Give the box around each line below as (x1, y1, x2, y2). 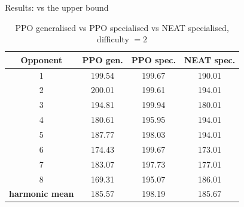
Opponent (20, 53, 62, 66)
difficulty (97, 33, 129, 45)
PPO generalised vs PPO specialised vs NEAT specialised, (15, 21, 229, 33)
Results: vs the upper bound (5, 1, 109, 13)
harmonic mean (9, 187, 74, 200)
